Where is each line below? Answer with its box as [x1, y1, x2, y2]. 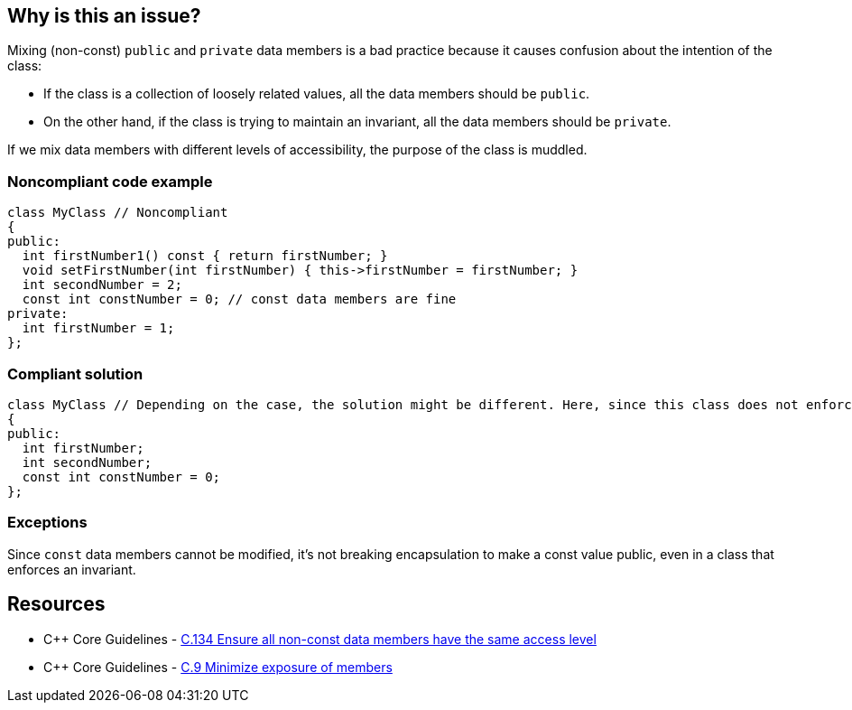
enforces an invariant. [7, 561, 136, 577]
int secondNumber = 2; [22, 277, 182, 293]
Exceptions [7, 513, 88, 532]
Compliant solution [7, 364, 144, 383]
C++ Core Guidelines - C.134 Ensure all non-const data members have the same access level [43, 631, 597, 647]
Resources [7, 593, 106, 616]
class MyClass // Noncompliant [7, 205, 228, 220]
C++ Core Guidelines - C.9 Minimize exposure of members [43, 659, 393, 675]
